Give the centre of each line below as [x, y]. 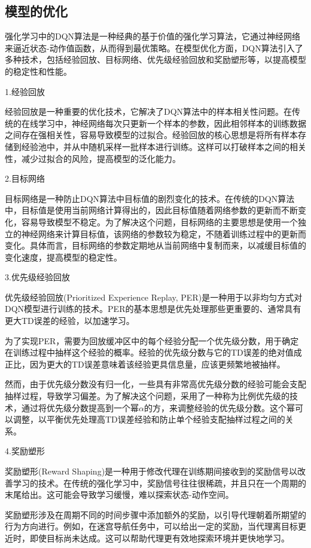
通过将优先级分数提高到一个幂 [80, 407]
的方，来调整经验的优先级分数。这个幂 [219, 407]
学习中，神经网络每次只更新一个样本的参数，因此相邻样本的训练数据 [172, 123]
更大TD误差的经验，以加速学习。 [70, 321]
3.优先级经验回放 [37, 277]
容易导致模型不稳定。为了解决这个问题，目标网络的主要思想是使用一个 [159, 221]
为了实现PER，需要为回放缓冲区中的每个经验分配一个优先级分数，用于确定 [152, 340]
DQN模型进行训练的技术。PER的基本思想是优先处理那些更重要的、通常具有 [153, 309]
